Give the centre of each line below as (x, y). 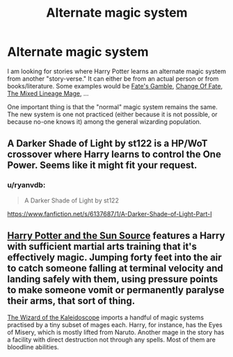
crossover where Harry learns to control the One (114, 154)
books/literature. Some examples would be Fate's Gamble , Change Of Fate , (115, 86)
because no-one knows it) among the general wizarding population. (104, 121)
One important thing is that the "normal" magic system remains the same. (112, 106)
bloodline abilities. (33, 347)
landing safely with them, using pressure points (113, 279)
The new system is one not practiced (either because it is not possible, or (112, 114)
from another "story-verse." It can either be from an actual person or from (113, 79)
